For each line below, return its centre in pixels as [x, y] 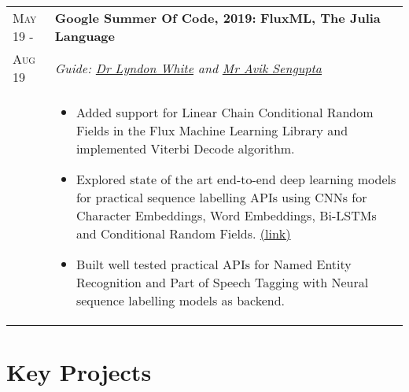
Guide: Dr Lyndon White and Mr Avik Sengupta [188, 68]
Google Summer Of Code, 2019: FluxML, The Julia [217, 18]
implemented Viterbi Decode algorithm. [185, 148]
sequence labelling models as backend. [181, 300]
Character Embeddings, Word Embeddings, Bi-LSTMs [226, 215]
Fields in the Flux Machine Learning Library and [212, 130]
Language [85, 36]
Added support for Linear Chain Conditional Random [225, 112]
